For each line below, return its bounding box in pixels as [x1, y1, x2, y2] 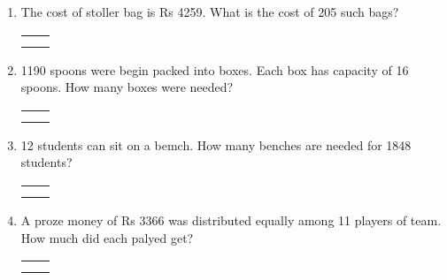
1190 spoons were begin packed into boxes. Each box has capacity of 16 [20, 60, 409, 79]
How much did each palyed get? [20, 228, 194, 246]
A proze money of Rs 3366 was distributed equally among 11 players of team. [20, 210, 442, 229]
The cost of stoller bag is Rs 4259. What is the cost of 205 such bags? [20, 3, 399, 20]
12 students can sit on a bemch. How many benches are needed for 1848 [20, 135, 412, 154]
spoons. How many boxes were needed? [20, 78, 234, 96]
